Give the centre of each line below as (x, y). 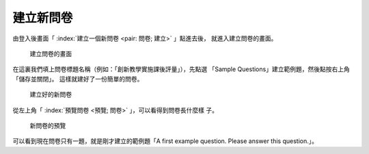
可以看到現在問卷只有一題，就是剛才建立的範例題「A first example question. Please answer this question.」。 (165, 141)
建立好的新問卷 (51, 94)
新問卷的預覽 (48, 125)
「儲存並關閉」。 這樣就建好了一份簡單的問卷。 (78, 79)
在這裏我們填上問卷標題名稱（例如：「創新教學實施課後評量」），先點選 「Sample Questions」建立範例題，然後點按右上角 (181, 69)
